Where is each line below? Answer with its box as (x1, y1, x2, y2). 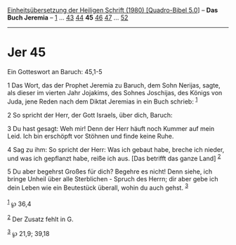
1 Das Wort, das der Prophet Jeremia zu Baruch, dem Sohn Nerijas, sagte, (7, 80, 221, 90)
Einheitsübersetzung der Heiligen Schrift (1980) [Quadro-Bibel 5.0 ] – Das (7, 6, 218, 14)
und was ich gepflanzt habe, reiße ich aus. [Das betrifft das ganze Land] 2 (7, 153, 221, 162)
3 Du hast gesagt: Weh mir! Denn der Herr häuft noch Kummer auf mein (7, 124, 215, 132)
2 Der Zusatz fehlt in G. (7, 213, 74, 223)
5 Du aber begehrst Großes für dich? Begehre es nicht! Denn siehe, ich (7, 167, 213, 176)
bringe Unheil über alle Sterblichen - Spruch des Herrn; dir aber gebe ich (7, 175, 219, 183)
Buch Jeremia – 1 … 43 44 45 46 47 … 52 (7, 13, 129, 22)
